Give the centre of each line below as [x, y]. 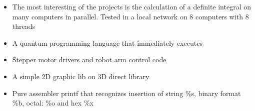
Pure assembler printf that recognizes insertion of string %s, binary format [126, 93]
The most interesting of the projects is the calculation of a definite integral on [131, 6]
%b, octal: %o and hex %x [53, 103]
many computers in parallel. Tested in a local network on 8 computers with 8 [130, 16]
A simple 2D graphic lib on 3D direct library [81, 76]
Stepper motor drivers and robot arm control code [89, 59]
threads [24, 26]
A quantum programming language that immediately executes [107, 43]
